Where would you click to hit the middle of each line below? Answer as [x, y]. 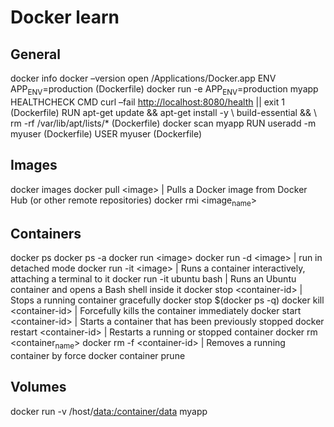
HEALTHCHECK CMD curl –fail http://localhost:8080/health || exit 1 [147, 102]
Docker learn [65, 17]
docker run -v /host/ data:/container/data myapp [109, 411]
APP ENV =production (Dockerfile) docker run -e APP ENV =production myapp [164, 90]
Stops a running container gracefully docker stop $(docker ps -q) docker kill [167, 300]
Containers [46, 233]
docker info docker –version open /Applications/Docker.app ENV [143, 78]
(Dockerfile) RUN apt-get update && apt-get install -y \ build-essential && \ [163, 112]
